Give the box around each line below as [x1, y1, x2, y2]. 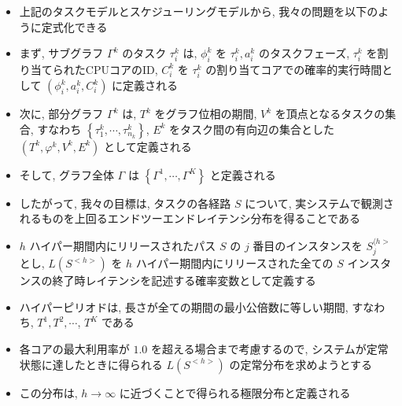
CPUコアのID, [85, 61, 158, 77]
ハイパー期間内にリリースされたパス [29, 237, 216, 253]
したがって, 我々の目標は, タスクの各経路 [19, 194, 231, 211]
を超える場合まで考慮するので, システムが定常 [151, 340, 389, 356]
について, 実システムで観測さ [245, 194, 394, 211]
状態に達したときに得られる [19, 356, 163, 372]
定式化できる [41, 18, 108, 35]
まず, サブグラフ [19, 45, 104, 61]
